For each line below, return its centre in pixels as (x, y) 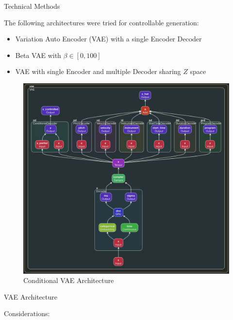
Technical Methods (32, 6)
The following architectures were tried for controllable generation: (101, 22)
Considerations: (27, 313)
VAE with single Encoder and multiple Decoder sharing (98, 71)
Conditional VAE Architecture (69, 280)
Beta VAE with (38, 55)
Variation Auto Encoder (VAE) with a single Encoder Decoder (108, 39)
